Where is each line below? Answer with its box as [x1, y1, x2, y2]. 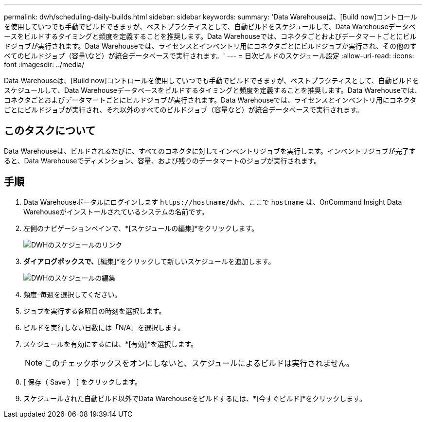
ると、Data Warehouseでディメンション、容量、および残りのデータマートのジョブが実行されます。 [4, 156, 321, 165]
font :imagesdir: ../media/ [4, 60, 85, 69]
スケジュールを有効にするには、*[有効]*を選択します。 [23, 339, 197, 348]
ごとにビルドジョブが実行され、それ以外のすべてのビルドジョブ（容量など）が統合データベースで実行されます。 [4, 105, 363, 114]
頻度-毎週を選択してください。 [23, 290, 122, 299]
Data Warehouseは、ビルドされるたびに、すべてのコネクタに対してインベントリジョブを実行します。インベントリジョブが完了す [4, 146, 416, 155]
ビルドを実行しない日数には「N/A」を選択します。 [23, 323, 185, 332]
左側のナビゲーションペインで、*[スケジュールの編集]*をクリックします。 [23, 224, 259, 232]
